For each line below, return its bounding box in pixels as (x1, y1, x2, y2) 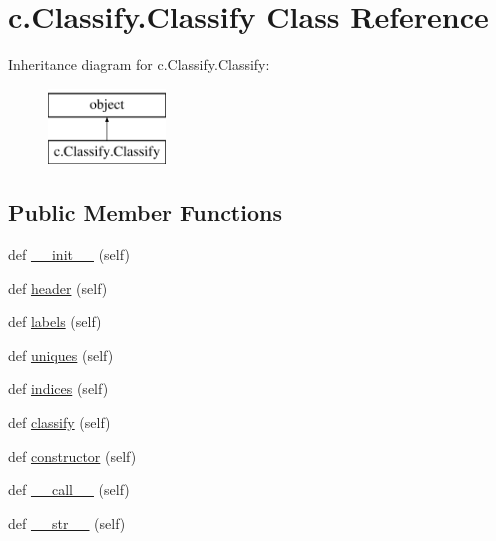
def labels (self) (8, 311, 102, 332)
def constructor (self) (8, 445, 137, 466)
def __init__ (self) (8, 244, 130, 265)
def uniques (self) (8, 344, 114, 365)
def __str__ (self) (8, 512, 126, 533)
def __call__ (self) (8, 479, 130, 500)
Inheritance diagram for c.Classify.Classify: (8, 54, 270, 75)
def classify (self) (8, 412, 111, 433)
